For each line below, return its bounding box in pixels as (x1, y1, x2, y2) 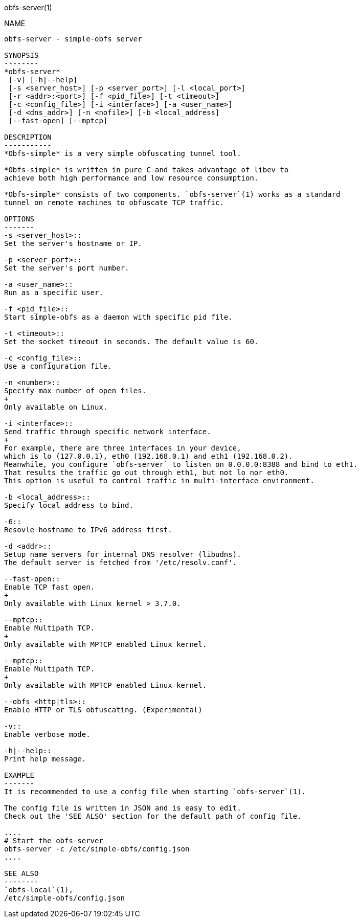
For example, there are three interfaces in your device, (4, 444, 241, 452)
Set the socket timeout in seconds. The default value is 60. (4, 338, 259, 346)
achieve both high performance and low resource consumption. (4, 174, 259, 182)
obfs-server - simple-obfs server (4, 35, 142, 43)
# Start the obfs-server (4, 837, 103, 845)
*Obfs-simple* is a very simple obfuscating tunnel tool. (4, 149, 241, 158)
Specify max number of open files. (4, 387, 147, 395)
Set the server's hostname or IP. (4, 239, 142, 248)
